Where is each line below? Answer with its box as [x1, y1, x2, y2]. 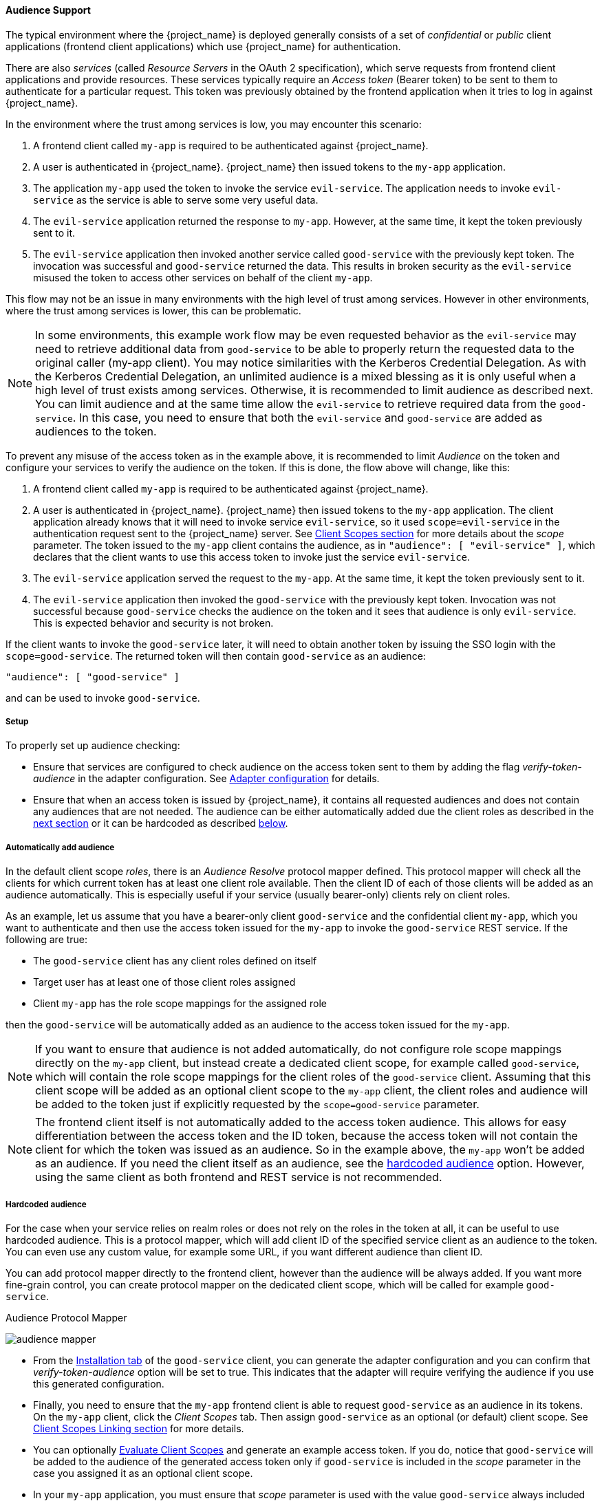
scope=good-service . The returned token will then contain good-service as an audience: [6, 649, 426, 662]
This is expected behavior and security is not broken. [33, 616, 274, 629]
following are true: [6, 933, 88, 946]
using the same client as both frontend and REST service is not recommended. [35, 1170, 442, 1185]
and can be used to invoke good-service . [6, 691, 200, 704]
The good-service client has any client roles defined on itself [33, 955, 317, 967]
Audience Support [6, 4, 91, 16]
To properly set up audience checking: [6, 739, 180, 752]
